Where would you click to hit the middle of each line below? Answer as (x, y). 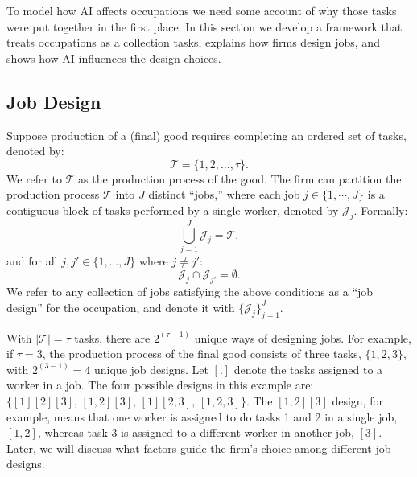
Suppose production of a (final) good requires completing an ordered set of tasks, (206, 135)
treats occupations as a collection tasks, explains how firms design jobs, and (193, 42)
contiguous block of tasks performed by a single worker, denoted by (173, 210)
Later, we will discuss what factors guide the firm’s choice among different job (199, 448)
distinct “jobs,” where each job (224, 194)
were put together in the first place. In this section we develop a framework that (204, 26)
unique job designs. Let (151, 369)
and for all (32, 260)
